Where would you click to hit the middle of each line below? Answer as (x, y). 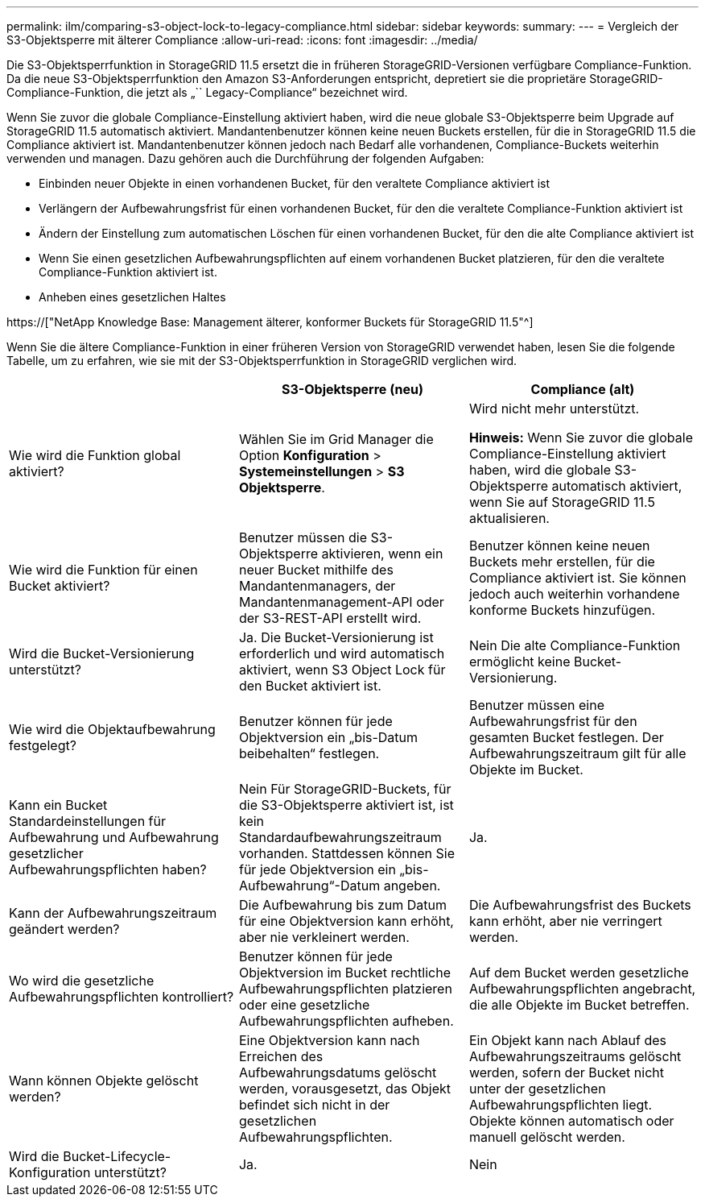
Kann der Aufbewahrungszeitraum (113, 913)
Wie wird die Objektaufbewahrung (112, 729)
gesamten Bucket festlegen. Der (566, 737)
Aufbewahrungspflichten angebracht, (582, 989)
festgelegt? (43, 745)
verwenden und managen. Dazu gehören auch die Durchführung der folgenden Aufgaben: (245, 158)
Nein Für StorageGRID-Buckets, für (345, 789)
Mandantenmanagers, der (317, 586)
